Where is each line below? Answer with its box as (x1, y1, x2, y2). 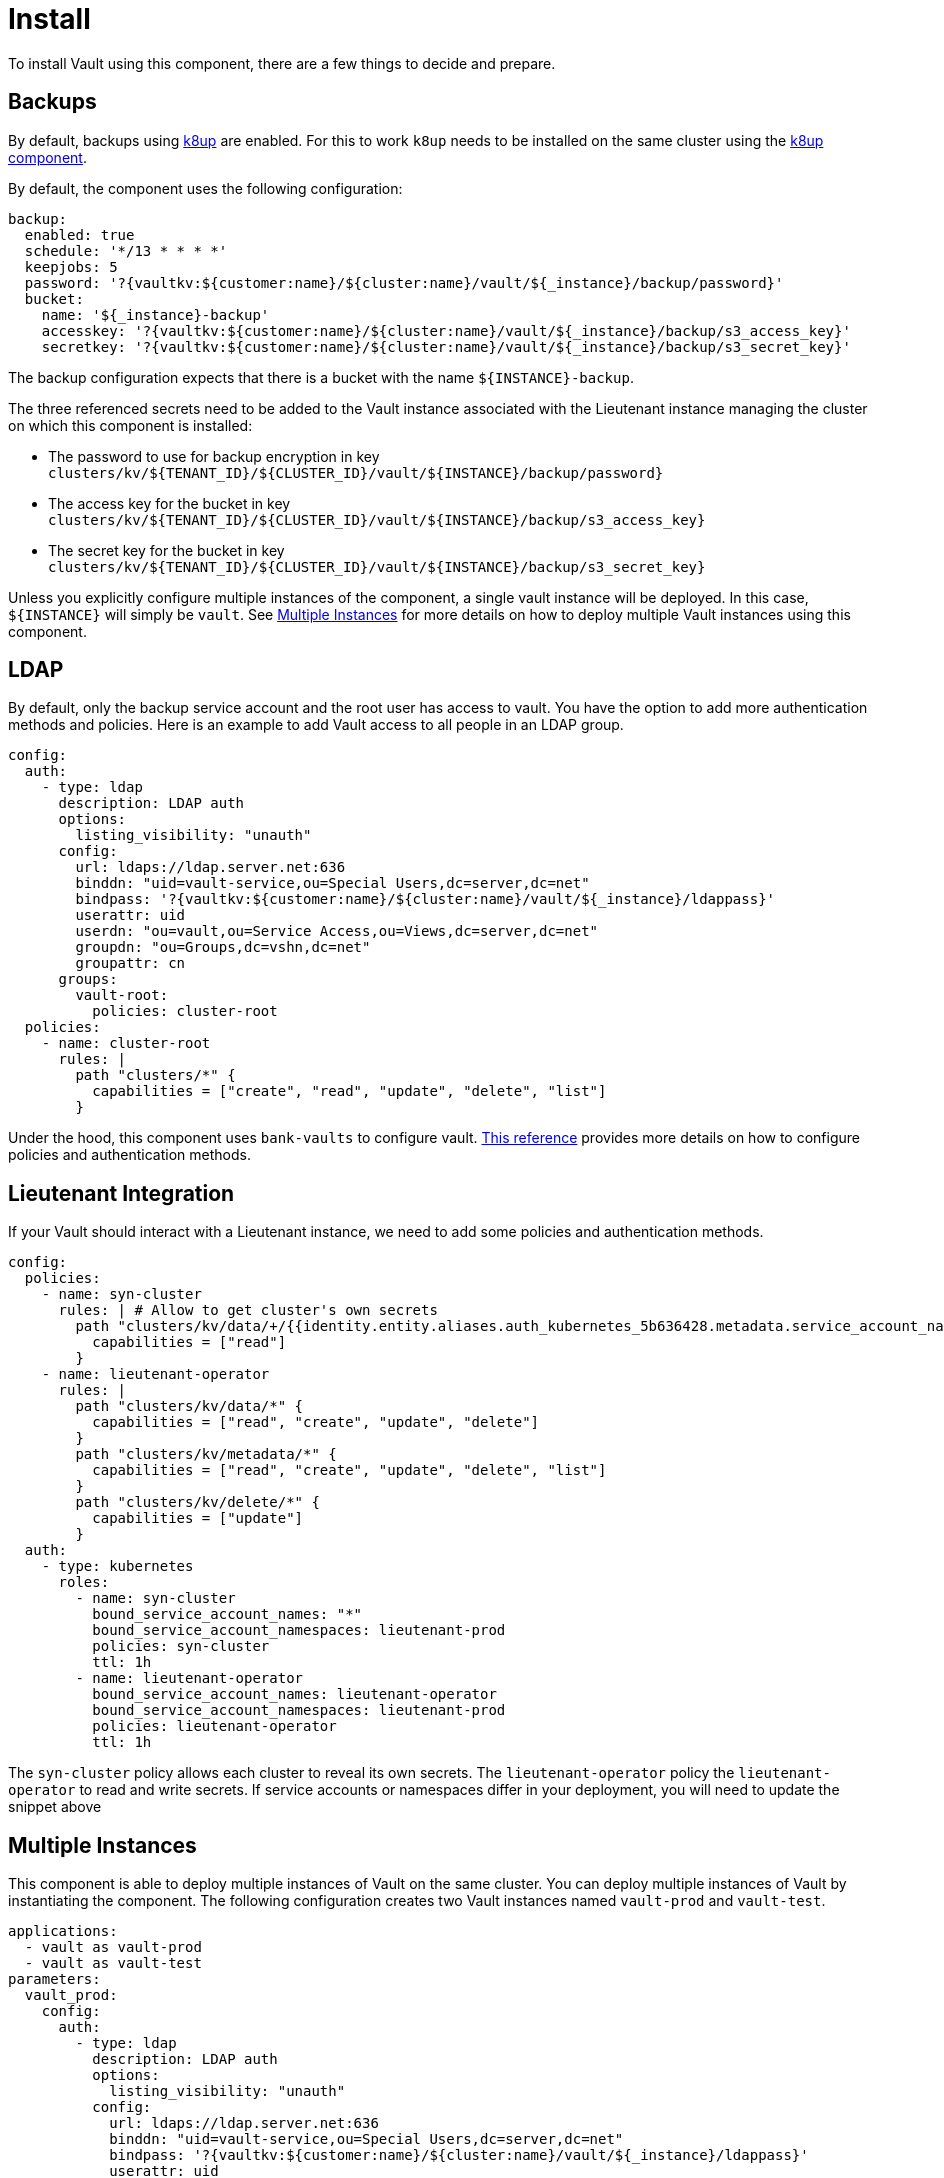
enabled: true (24, 226, 135, 243)
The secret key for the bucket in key (48, 541, 285, 559)
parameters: (8, 1971, 101, 1988)
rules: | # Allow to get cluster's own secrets (58, 1302, 438, 1319)
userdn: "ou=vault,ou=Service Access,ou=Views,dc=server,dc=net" (75, 923, 599, 940)
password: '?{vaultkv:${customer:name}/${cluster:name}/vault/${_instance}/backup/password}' (24, 274, 784, 291)
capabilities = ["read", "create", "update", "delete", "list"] (92, 1462, 607, 1479)
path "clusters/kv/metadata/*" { (75, 1446, 337, 1463)
